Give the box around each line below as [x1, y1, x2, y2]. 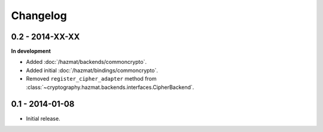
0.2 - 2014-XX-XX [11, 32, 80, 42]
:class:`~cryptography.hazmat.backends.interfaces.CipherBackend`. [26, 84, 194, 91]
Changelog [11, 9, 67, 22]
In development [11, 48, 51, 55]
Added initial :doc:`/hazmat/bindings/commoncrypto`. [26, 66, 159, 74]
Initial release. [26, 115, 60, 122]
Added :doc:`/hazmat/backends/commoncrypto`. [26, 59, 147, 66]
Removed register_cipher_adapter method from [26, 75, 157, 82]
